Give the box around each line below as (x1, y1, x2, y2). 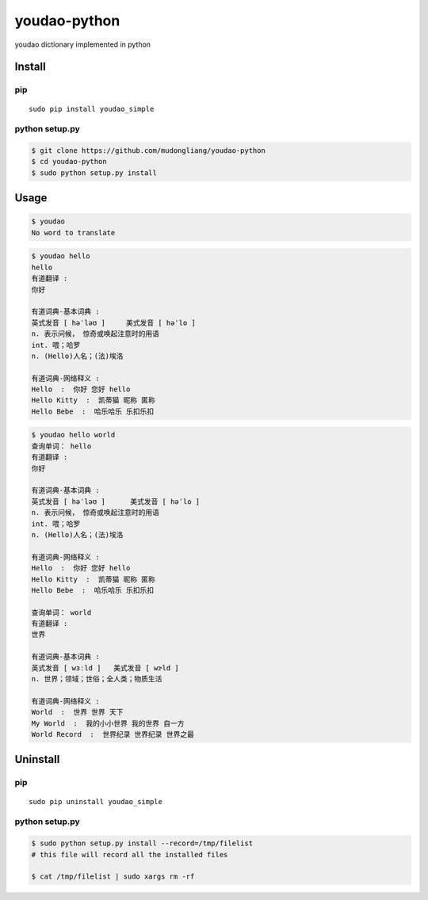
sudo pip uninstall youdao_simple (29, 797, 162, 806)
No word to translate (31, 228, 116, 237)
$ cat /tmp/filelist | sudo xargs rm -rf (31, 872, 195, 881)
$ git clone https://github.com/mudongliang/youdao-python (31, 147, 266, 155)
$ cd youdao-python (31, 157, 107, 166)
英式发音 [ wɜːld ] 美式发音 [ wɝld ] (31, 663, 180, 673)
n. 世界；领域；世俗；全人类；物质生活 (31, 674, 162, 684)
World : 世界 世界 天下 (31, 707, 124, 717)
